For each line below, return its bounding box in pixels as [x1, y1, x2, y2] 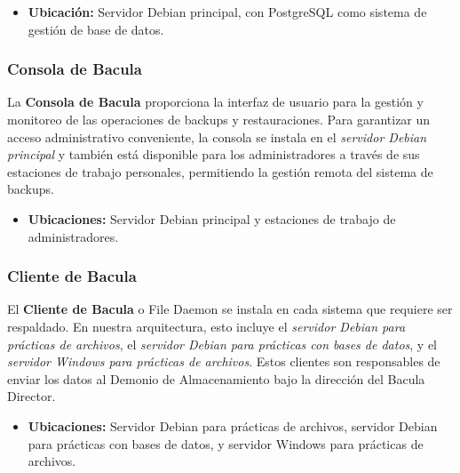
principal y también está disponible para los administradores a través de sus [7, 145, 420, 164]
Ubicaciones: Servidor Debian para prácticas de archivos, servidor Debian [28, 416, 438, 435]
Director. [7, 387, 56, 405]
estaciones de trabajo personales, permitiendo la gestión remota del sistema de [7, 162, 433, 180]
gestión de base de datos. [28, 20, 164, 38]
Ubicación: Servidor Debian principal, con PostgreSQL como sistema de [28, 3, 427, 20]
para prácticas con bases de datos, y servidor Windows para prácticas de [28, 434, 424, 453]
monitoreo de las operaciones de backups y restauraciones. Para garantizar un [7, 110, 431, 128]
